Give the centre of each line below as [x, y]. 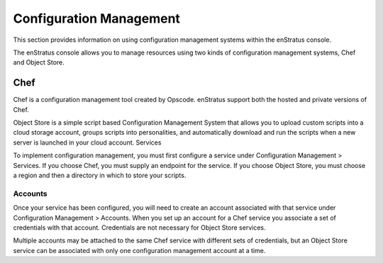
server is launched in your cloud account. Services [87, 142]
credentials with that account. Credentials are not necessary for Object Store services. [139, 228]
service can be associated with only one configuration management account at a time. [139, 250]
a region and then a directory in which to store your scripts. [100, 175]
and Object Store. [39, 62]
